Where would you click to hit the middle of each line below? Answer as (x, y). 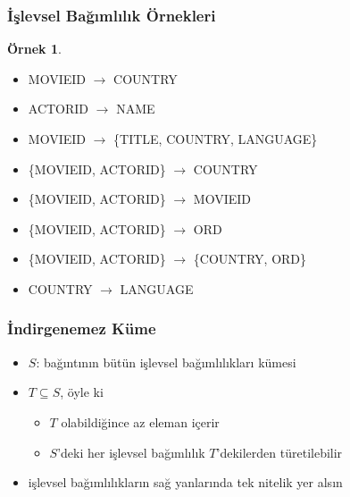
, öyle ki (82, 392)
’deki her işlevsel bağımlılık (131, 452)
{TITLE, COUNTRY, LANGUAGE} (216, 139)
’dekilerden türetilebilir (279, 452)
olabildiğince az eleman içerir (140, 421)
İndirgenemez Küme (82, 329)
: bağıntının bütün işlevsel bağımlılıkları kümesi (166, 362)
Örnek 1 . (34, 49)
